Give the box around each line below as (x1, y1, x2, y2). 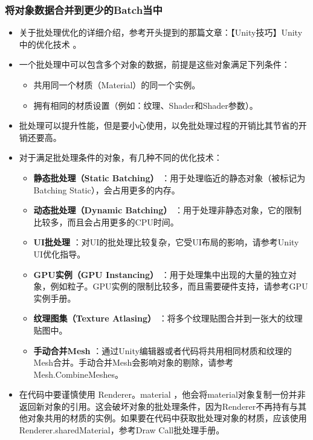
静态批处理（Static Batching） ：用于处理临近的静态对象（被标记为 (33, 171, 306, 184)
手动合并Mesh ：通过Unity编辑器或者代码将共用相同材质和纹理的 (33, 344, 292, 357)
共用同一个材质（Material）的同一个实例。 (33, 79, 201, 91)
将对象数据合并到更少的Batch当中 (5, 2, 163, 17)
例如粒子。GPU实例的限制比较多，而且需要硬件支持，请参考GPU (50, 280, 308, 293)
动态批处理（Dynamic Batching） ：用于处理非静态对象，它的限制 (33, 204, 302, 216)
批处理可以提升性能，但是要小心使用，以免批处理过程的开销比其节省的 (19, 119, 298, 132)
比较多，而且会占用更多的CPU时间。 (33, 215, 179, 228)
